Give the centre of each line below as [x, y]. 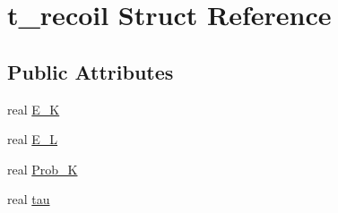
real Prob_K [43, 169]
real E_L [33, 139]
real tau [29, 199]
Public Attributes [91, 71]
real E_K [34, 109]
